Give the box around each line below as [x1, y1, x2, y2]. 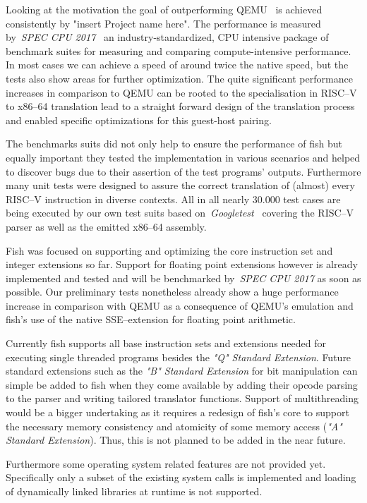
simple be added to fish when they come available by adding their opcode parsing [6, 377, 358, 392]
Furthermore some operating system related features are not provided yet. [6, 456, 326, 471]
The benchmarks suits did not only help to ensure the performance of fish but [6, 136, 342, 151]
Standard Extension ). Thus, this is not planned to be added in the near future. [6, 432, 346, 447]
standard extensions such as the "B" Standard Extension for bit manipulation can [6, 363, 358, 378]
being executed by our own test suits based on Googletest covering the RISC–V [6, 205, 354, 220]
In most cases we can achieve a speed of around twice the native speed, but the [6, 57, 349, 72]
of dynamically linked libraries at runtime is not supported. [6, 484, 263, 498]
